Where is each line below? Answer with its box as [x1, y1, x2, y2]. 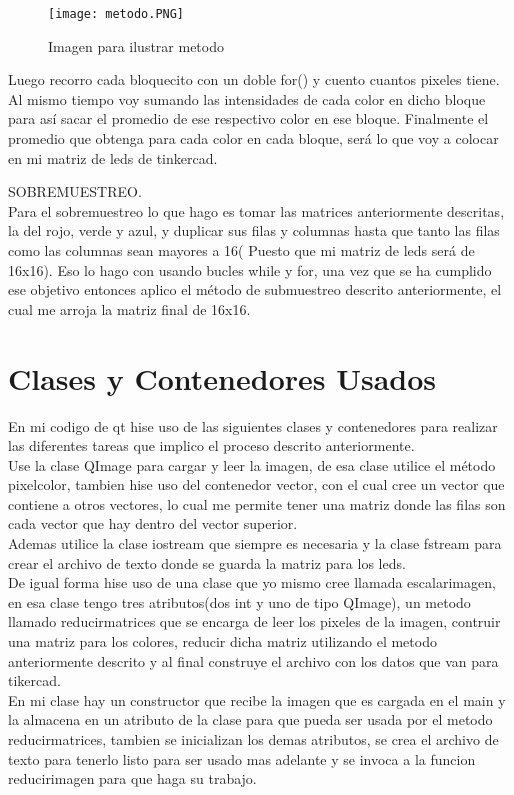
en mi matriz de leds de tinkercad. [8, 147, 218, 168]
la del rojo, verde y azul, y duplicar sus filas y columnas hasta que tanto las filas [8, 220, 500, 241]
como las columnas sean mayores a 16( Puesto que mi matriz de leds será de [8, 240, 475, 260]
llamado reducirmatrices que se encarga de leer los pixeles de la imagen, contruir [8, 611, 501, 632]
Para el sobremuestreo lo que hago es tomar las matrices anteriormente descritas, [8, 200, 505, 221]
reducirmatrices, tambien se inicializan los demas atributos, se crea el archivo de [8, 729, 499, 749]
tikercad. [8, 670, 61, 691]
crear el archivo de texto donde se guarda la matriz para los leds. [8, 552, 406, 573]
